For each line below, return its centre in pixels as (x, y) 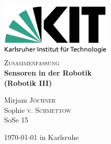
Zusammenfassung (32, 63)
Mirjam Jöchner (30, 100)
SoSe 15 (16, 120)
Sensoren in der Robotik (48, 72)
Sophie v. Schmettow (38, 110)
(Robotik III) (28, 82)
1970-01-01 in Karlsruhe (41, 137)
